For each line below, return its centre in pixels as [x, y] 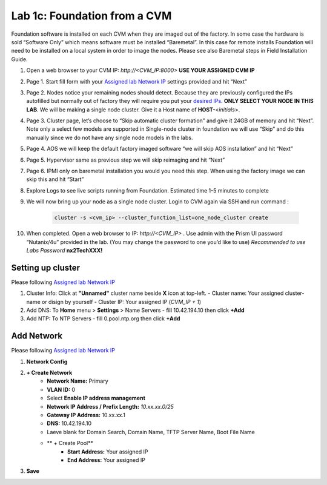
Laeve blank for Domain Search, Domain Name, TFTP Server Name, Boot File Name [151, 432]
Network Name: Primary [78, 381]
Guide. [19, 59]
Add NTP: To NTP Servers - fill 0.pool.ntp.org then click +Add [103, 318]
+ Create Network [49, 373]
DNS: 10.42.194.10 [69, 423]
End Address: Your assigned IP [106, 460]
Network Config [47, 361]
